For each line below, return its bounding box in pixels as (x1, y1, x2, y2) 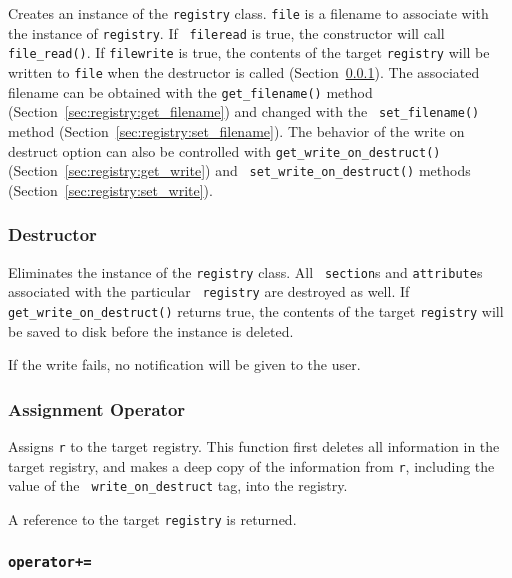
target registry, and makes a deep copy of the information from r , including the (8, 455, 495, 476)
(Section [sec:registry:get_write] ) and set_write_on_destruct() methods (8, 160, 471, 181)
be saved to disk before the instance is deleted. (8, 320, 294, 341)
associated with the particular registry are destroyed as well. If (8, 281, 410, 302)
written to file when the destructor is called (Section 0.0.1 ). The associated (8, 61, 480, 82)
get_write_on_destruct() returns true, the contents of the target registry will (8, 300, 504, 321)
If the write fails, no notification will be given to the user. (8, 354, 361, 375)
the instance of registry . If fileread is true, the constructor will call (8, 22, 445, 43)
